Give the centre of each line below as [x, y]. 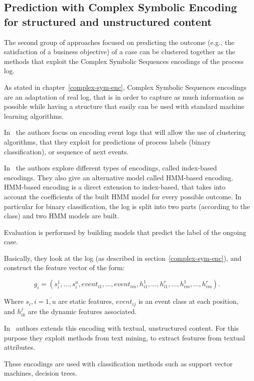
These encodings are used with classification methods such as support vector [118, 363]
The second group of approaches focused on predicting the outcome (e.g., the [119, 42]
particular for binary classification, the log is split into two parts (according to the [127, 206]
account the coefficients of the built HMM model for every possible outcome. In [123, 196]
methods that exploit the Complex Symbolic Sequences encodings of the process [124, 61]
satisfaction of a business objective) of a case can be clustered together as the [120, 52]
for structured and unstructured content [108, 21]
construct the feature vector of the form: [64, 267]
